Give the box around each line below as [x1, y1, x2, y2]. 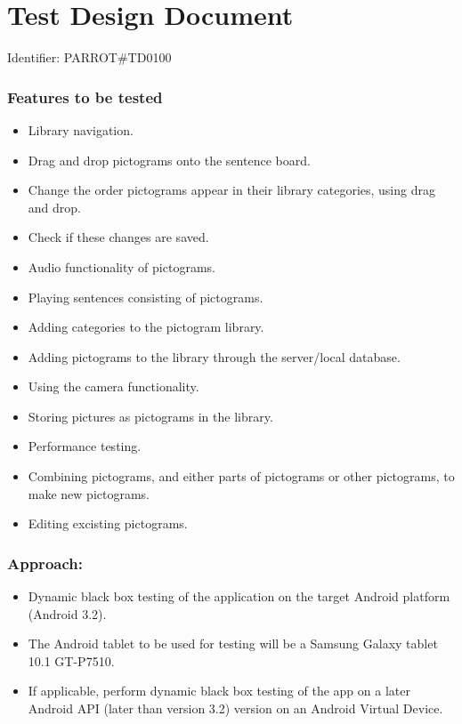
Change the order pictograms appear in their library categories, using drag [28, 181, 435, 199]
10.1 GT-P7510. [28, 651, 115, 670]
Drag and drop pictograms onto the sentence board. [28, 150, 311, 169]
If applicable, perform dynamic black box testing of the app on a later [28, 681, 410, 700]
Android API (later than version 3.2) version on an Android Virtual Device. [28, 699, 443, 718]
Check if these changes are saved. [28, 228, 209, 246]
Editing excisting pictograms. [28, 514, 188, 533]
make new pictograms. [28, 484, 150, 503]
